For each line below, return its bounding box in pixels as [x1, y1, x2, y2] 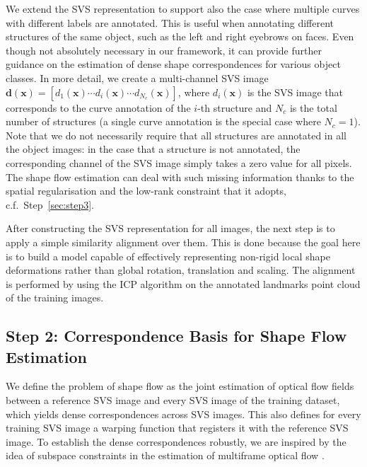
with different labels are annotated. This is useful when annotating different [6, 15, 334, 30]
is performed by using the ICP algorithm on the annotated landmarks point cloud [6, 276, 361, 291]
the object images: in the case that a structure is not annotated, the [6, 142, 301, 156]
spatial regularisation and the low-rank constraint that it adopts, [6, 183, 286, 198]
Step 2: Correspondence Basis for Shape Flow [6, 325, 347, 347]
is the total [289, 100, 337, 115]
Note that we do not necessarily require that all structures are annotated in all [6, 127, 346, 142]
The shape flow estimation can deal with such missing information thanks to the [6, 169, 354, 184]
